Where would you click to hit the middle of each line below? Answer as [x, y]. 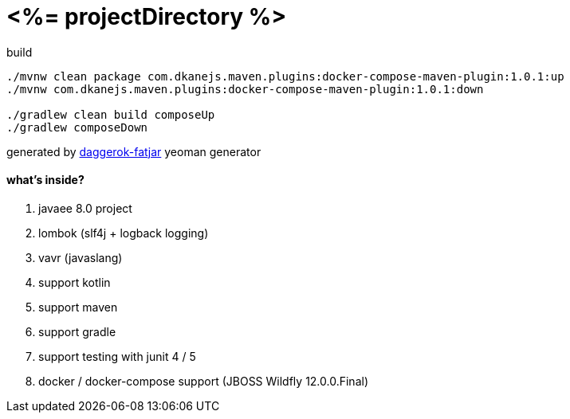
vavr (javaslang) [81, 257]
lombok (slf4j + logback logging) [124, 233]
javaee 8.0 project [85, 208]
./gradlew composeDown [77, 127]
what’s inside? [45, 180]
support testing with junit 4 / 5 [117, 356]
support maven [78, 307]
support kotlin [75, 282]
